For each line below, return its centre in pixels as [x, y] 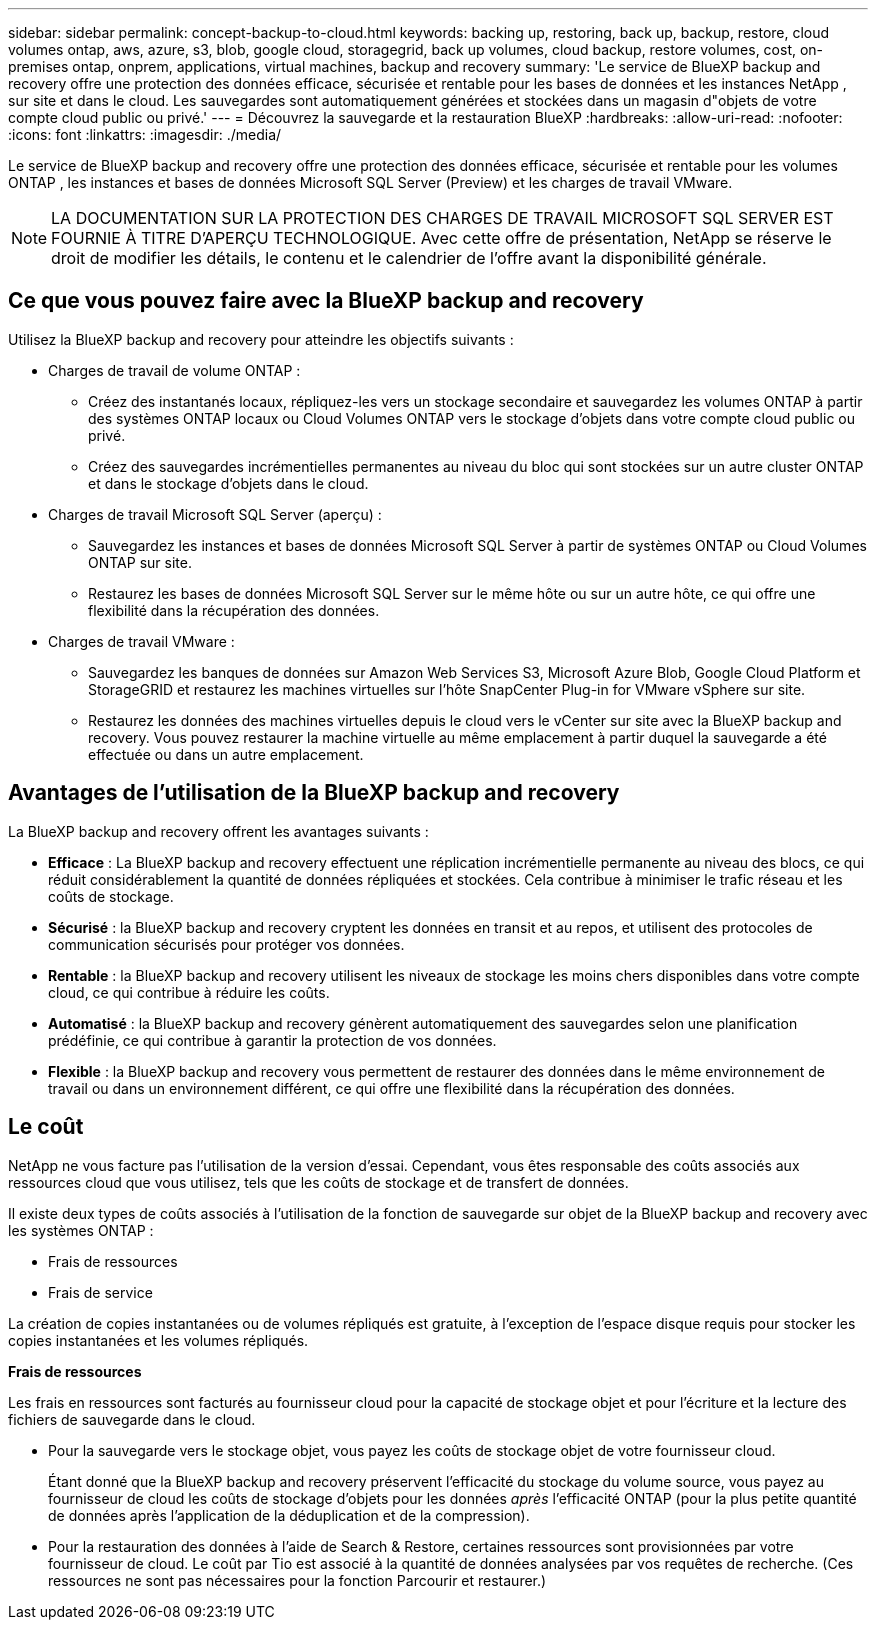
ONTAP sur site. [140, 562]
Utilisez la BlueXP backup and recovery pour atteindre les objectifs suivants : [261, 339]
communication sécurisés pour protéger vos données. [226, 944]
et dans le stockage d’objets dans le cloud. [228, 483]
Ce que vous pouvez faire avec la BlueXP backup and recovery [326, 301]
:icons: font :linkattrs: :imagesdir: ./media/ [145, 134]
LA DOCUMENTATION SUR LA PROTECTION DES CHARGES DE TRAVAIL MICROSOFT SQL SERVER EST [442, 218]
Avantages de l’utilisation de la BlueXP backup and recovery [314, 793]
